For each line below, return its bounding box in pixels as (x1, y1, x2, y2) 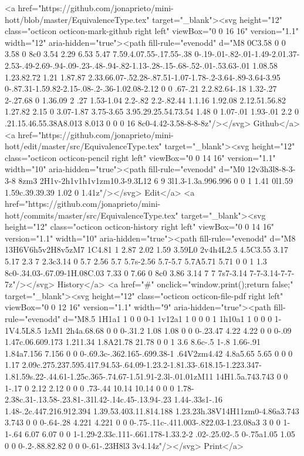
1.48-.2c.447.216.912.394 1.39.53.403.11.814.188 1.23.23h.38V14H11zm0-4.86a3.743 (5, 404, 299, 417)
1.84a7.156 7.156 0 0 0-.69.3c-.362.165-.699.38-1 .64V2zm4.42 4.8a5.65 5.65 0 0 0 (5, 347, 293, 359)
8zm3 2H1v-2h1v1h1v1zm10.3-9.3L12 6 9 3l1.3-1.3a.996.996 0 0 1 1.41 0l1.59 (18, 174, 293, 186)
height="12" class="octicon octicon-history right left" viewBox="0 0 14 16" (5, 220, 274, 233)
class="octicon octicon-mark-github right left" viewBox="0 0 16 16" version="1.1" (5, 25, 299, 37)
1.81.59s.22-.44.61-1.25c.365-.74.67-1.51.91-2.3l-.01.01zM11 (5, 370, 214, 382)
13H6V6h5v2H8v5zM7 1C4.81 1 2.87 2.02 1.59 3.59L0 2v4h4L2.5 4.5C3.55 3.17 (5, 243, 288, 256)
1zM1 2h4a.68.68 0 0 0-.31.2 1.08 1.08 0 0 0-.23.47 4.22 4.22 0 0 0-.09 (43, 324, 292, 336)
